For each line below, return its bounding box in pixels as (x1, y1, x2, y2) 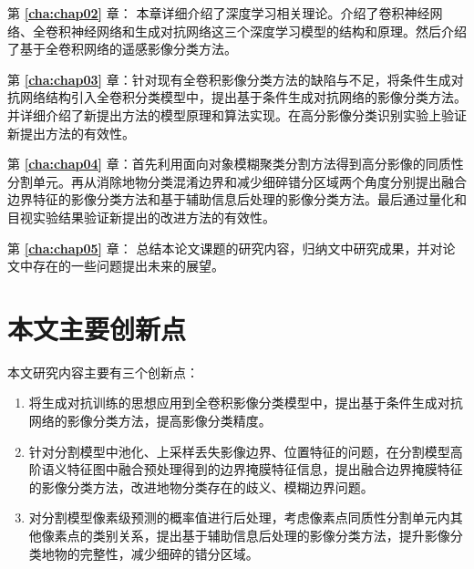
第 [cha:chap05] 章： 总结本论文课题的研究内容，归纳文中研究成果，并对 (7, 238, 443, 257)
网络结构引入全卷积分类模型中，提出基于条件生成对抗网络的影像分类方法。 (19, 88, 467, 107)
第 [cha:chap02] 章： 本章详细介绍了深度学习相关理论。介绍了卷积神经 (7, 4, 430, 22)
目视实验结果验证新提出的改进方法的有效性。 (7, 207, 275, 226)
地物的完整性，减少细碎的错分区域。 (41, 543, 259, 563)
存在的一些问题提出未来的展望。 (32, 256, 224, 275)
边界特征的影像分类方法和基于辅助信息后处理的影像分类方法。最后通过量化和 (7, 190, 467, 209)
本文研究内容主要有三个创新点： (7, 362, 199, 381)
